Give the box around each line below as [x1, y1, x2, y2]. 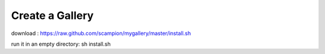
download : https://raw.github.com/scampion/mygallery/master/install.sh [11, 30, 191, 37]
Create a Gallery [11, 9, 94, 22]
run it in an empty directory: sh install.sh [11, 40, 111, 47]
